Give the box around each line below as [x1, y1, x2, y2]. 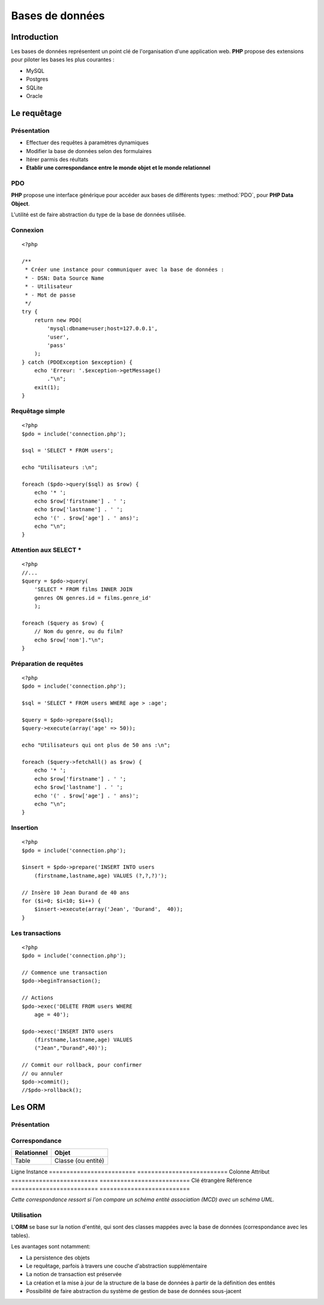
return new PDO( [34, 316, 82, 324]
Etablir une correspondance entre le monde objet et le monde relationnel [26, 164, 211, 171]
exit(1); [34, 384, 60, 390]
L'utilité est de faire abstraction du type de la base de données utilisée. [11, 211, 186, 219]
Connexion [11, 226, 44, 234]
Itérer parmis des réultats [26, 156, 89, 163]
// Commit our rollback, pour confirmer [22, 1062, 142, 1068]
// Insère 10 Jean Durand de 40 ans [22, 889, 130, 896]
